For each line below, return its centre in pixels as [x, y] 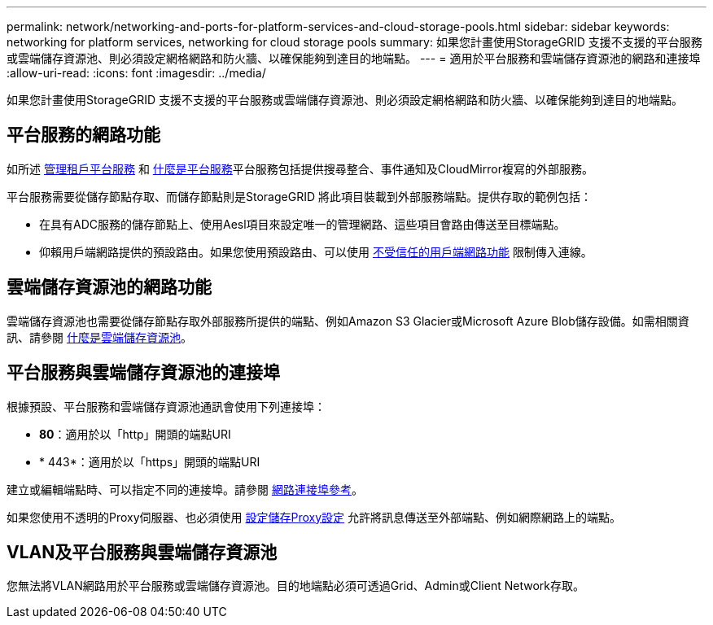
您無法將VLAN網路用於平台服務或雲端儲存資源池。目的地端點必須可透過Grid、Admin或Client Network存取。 [295, 586]
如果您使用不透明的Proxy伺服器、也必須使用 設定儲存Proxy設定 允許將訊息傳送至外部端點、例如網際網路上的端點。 [314, 517]
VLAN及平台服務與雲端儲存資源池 [142, 552]
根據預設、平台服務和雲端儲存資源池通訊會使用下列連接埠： [166, 406]
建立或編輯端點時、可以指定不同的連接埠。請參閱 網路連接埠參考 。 [185, 489]
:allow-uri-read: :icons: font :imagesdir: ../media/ [136, 73]
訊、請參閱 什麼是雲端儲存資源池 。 [99, 337]
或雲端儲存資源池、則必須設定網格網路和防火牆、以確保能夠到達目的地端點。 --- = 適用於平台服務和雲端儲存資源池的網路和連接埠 [354, 58]
